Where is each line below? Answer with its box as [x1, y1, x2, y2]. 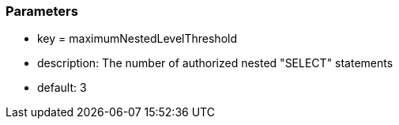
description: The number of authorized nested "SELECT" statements [37, 56, 393, 70]
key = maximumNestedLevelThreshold [37, 32, 237, 46]
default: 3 [37, 81, 87, 95]
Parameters [6, 3, 78, 19]
